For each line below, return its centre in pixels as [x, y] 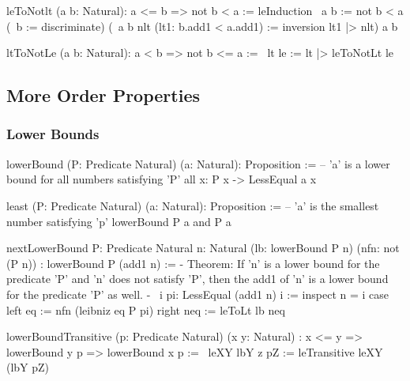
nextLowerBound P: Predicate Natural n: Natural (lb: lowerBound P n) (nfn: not [203, 248]
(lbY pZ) [28, 367]
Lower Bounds [53, 134]
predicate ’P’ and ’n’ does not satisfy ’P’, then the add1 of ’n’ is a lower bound [197, 279]
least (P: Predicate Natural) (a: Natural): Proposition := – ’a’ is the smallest [193, 205]
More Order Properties [103, 95]
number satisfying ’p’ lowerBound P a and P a [119, 221]
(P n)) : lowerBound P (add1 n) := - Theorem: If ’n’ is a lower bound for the [193, 263]
